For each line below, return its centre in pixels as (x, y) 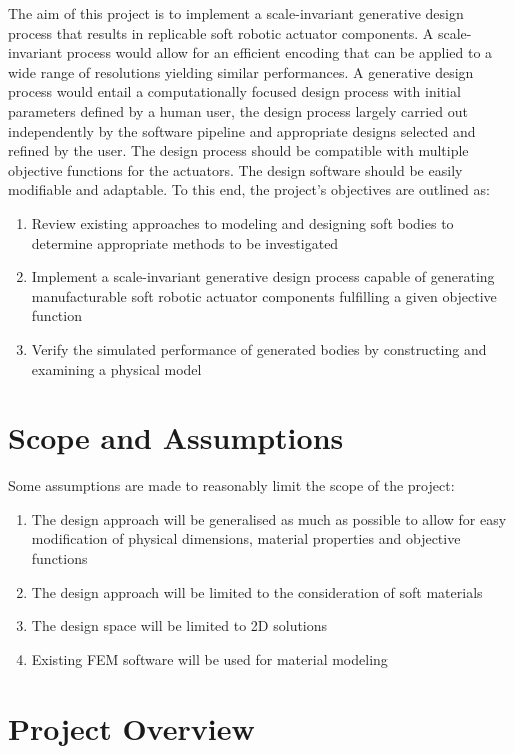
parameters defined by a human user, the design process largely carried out (238, 110)
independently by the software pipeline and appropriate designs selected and (242, 130)
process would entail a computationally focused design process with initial (234, 91)
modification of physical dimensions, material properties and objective (246, 538)
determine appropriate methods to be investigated (185, 242)
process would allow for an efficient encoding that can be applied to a (279, 52)
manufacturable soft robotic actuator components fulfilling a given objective (264, 295)
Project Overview (131, 727)
